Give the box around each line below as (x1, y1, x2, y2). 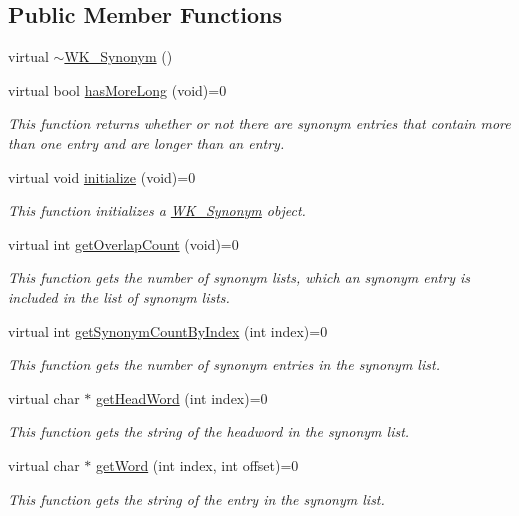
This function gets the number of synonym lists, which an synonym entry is (8, 267, 470, 288)
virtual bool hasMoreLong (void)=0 (8, 79, 227, 100)
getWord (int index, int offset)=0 (96, 454, 299, 475)
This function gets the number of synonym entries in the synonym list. (8, 354, 440, 375)
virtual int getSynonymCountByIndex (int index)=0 (8, 320, 328, 341)
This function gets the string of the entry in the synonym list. (8, 488, 385, 509)
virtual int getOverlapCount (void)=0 (8, 233, 239, 254)
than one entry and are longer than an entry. (8, 132, 285, 153)
